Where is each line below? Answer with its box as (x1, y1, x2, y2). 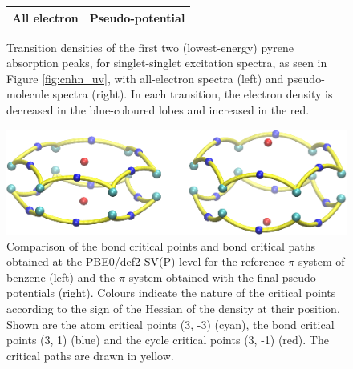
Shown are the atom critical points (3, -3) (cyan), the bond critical (6, 315, 335, 332)
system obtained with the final (128, 268, 279, 285)
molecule (6, 86, 49, 102)
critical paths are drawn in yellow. (6, 347, 174, 363)
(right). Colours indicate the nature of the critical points (58, 284, 336, 301)
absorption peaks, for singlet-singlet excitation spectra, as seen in (6, 54, 327, 71)
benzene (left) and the (6, 268, 116, 285)
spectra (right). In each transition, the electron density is (52, 86, 333, 102)
